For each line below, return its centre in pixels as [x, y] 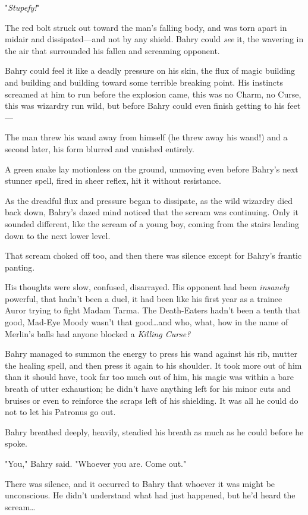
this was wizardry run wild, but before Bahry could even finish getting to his [145, 106]
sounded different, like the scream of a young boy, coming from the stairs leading [152, 223]
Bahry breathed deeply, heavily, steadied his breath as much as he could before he [154, 431]
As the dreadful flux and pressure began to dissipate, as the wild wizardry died [149, 200]
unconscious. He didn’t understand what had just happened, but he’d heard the [150, 495]
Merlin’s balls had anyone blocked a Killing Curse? [98, 333]
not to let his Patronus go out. [60, 412]
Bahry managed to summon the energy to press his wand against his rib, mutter [151, 354]
